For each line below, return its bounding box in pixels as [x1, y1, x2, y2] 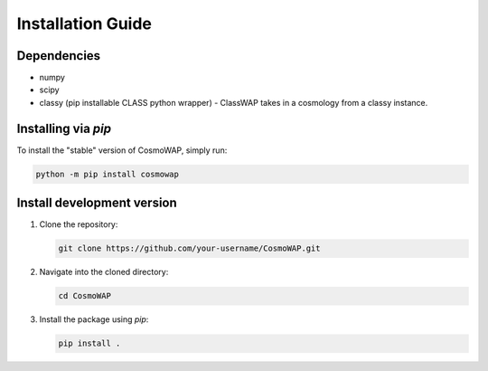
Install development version [16, 195, 178, 211]
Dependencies [16, 48, 101, 63]
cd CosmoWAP [58, 290, 112, 301]
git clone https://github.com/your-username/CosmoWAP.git [58, 243, 321, 253]
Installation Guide [16, 14, 153, 33]
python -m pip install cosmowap [35, 168, 180, 179]
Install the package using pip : [39, 314, 149, 325]
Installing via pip [16, 120, 112, 136]
